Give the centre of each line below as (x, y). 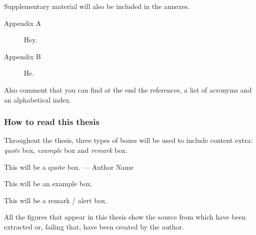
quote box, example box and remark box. (66, 150)
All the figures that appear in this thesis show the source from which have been (125, 217)
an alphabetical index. (38, 99)
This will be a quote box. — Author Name (69, 167)
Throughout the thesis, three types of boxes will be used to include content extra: (128, 140)
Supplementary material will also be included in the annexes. (97, 6)
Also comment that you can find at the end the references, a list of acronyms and (128, 89)
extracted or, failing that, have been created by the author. (94, 226)
